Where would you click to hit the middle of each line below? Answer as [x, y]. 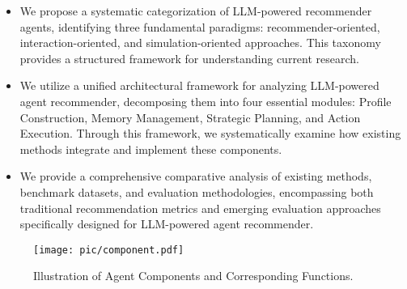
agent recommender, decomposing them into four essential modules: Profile [206, 101]
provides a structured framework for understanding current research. [190, 58]
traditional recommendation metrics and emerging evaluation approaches [200, 208]
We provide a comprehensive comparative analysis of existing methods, [196, 176]
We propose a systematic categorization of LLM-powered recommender [196, 11]
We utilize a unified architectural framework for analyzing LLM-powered [199, 85]
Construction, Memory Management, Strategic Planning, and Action [190, 117]
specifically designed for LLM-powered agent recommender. [167, 224]
